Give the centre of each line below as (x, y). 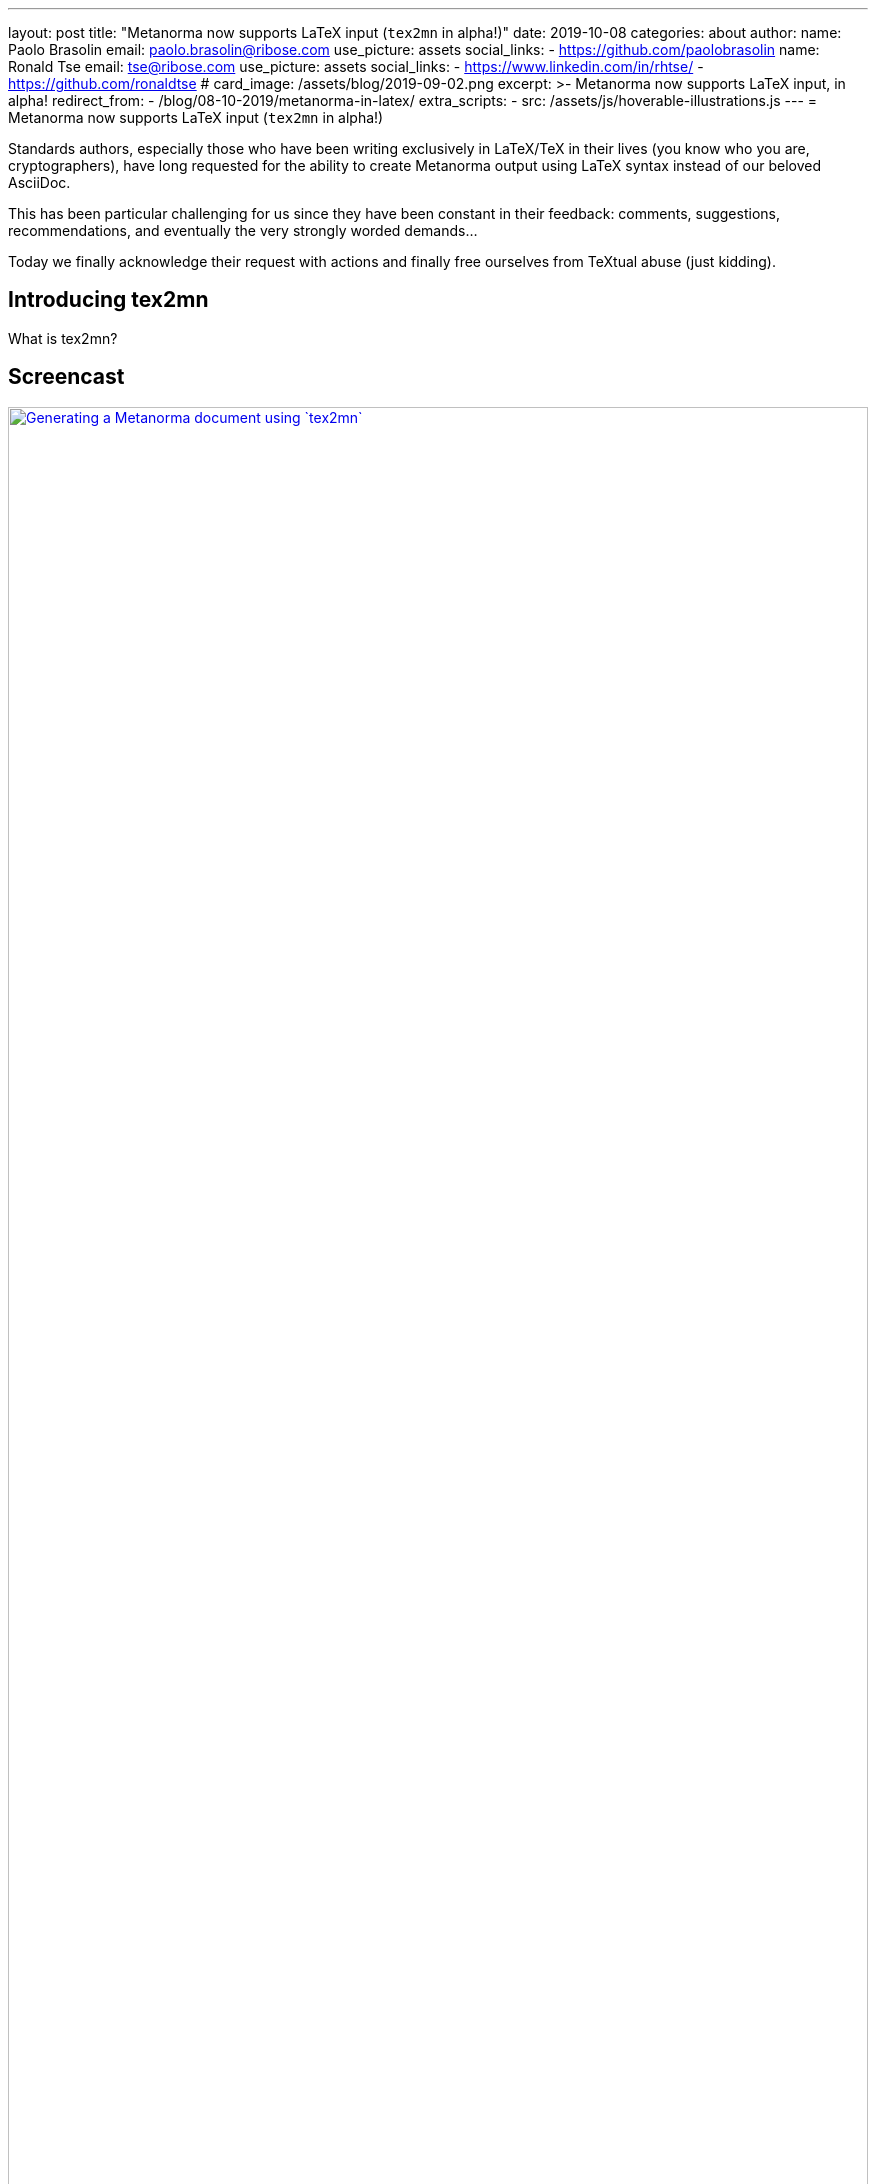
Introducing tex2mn (108, 300)
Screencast (66, 377)
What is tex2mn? (63, 338)
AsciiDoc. (39, 182)
